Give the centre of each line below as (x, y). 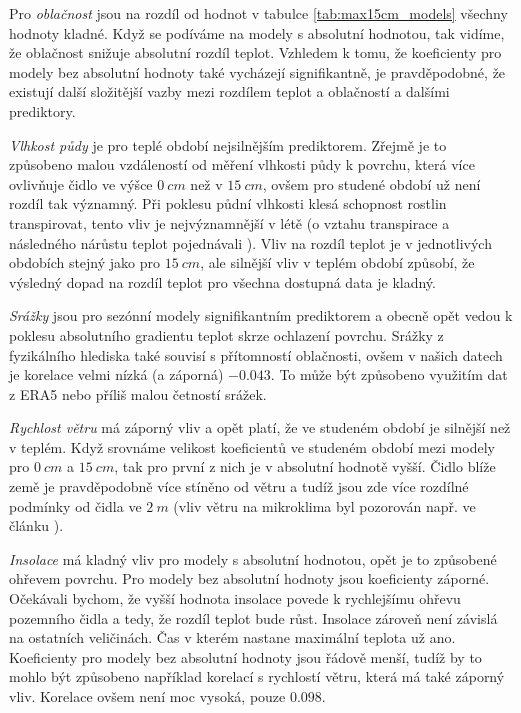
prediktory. (42, 110)
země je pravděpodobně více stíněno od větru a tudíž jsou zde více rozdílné (239, 486)
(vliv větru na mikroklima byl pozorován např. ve (324, 505)
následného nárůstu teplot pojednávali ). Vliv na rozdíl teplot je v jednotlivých (250, 242)
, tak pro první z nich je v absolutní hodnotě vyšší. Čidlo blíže (305, 466)
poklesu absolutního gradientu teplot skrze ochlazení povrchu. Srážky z (226, 334)
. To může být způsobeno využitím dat (389, 374)
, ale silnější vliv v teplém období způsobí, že (337, 262)
